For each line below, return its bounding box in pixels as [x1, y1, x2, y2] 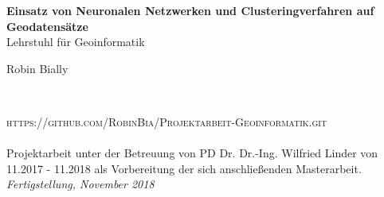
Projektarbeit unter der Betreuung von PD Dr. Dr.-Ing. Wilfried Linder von [6, 145, 378, 161]
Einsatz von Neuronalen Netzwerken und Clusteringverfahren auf [6, 2, 374, 18]
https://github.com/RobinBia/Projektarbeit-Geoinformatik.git [6, 113, 327, 129]
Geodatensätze [6, 17, 88, 34]
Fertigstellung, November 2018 [6, 176, 155, 192]
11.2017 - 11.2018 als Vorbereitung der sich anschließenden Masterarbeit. [6, 160, 362, 176]
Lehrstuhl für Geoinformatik [6, 33, 145, 50]
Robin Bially [6, 60, 69, 76]
